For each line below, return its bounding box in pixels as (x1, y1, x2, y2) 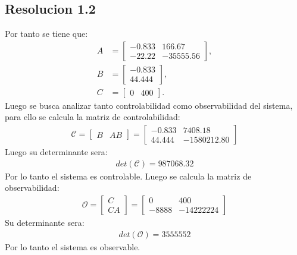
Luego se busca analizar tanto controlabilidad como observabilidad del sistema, (5, 99, 293, 111)
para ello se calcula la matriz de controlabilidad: (5, 111, 180, 123)
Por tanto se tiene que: (5, 27, 88, 40)
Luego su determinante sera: (5, 146, 108, 158)
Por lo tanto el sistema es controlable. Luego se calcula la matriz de (5, 169, 252, 182)
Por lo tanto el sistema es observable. (5, 240, 140, 253)
